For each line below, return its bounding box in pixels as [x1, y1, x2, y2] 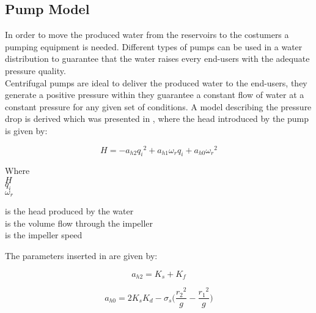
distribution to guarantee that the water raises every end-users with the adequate [5, 52, 310, 65]
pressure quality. [5, 64, 66, 77]
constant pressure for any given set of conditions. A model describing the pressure [5, 100, 312, 113]
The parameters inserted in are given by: [5, 249, 158, 262]
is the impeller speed [5, 228, 83, 241]
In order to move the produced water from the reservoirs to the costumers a [5, 28, 289, 41]
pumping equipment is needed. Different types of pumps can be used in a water [5, 40, 303, 53]
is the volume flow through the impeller [5, 216, 153, 229]
